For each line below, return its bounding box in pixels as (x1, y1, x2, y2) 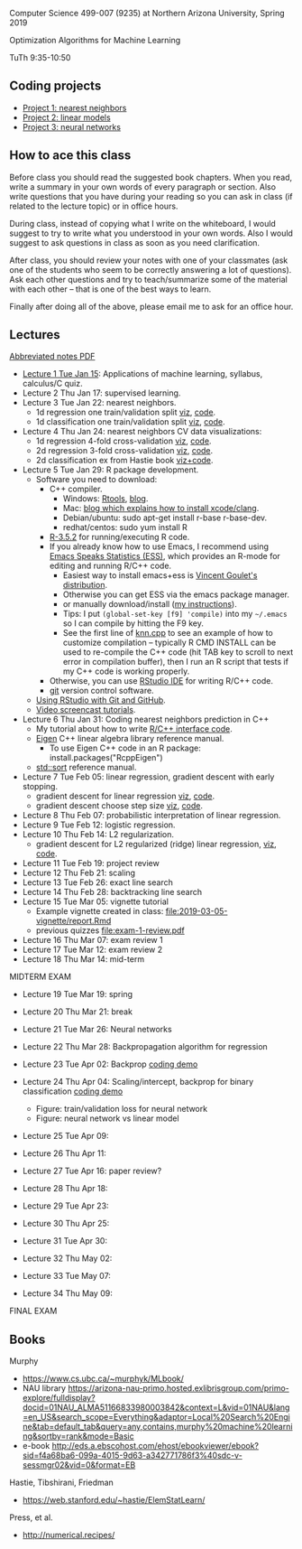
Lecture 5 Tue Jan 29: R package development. (22, 464, 199, 475)
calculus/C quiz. (22, 378, 83, 389)
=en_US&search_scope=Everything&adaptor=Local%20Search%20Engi (22, 1412, 290, 1423)
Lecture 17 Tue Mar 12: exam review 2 (22, 944, 163, 956)
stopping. (22, 781, 59, 792)
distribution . (62, 580, 108, 591)
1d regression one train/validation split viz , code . (35, 406, 216, 418)
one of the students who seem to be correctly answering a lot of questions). (9, 264, 292, 275)
